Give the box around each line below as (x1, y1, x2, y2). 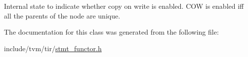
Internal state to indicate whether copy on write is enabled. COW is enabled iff (4, 1, 244, 11)
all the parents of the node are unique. (4, 10, 121, 20)
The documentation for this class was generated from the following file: (4, 27, 219, 37)
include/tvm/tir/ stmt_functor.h (4, 43, 102, 53)
